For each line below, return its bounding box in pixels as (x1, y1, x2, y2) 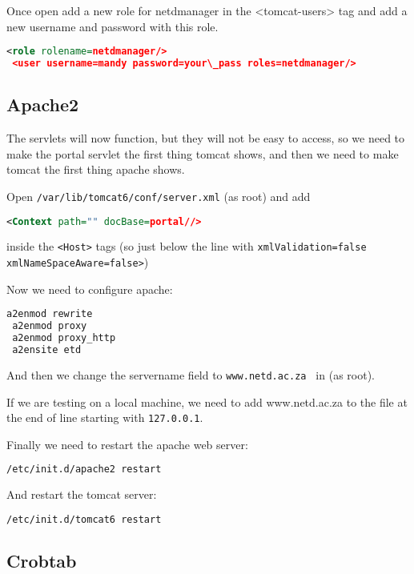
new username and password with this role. (6, 18, 219, 34)
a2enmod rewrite (6, 308, 93, 320)
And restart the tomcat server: (6, 486, 157, 503)
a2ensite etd (12, 343, 82, 355)
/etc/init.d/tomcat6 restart (6, 513, 162, 525)
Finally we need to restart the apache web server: (6, 436, 248, 452)
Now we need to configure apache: (6, 280, 173, 297)
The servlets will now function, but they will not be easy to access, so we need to (6, 130, 405, 147)
